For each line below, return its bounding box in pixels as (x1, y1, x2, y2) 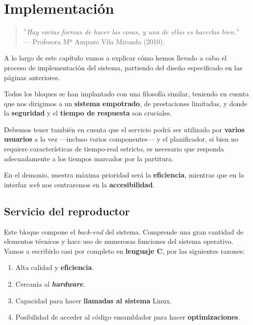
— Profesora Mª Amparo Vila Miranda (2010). (23, 36, 165, 46)
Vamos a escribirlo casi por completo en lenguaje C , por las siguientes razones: (4, 245, 245, 256)
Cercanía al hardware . (15, 279, 85, 289)
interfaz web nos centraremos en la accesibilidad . (4, 179, 155, 189)
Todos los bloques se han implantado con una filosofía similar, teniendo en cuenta (4, 89, 249, 99)
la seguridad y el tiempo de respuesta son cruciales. (4, 108, 172, 118)
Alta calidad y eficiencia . (15, 262, 94, 272)
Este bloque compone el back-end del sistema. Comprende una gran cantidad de (4, 226, 244, 236)
